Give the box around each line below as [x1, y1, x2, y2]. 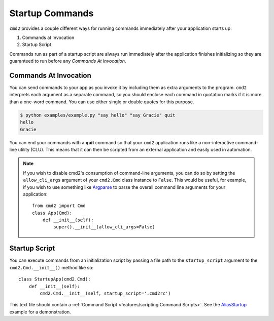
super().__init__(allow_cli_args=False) [53, 224, 155, 230]
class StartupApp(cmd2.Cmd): [18, 276, 91, 282]
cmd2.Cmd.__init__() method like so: [9, 264, 94, 270]
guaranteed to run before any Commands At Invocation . [9, 58, 126, 64]
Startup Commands [9, 8, 94, 19]
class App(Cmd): [32, 210, 73, 216]
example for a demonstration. [9, 309, 71, 315]
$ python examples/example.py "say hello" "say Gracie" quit [20, 112, 176, 118]
